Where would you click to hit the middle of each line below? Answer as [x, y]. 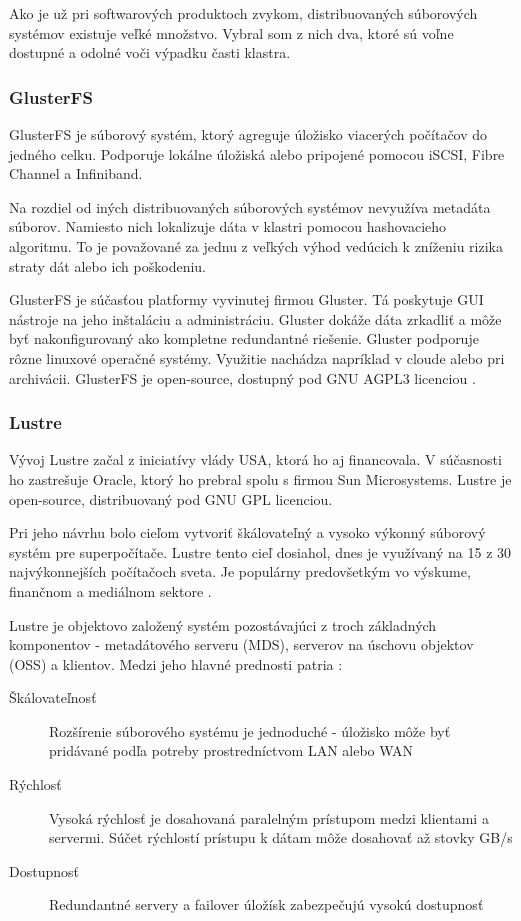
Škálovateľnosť [53, 697]
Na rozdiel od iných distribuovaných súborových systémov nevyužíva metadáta [250, 206]
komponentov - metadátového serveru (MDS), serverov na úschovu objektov [241, 644]
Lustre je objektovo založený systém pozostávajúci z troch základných [223, 624]
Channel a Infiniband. [76, 173]
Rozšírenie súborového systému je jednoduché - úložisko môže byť [250, 730]
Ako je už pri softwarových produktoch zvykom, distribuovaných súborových [243, 13]
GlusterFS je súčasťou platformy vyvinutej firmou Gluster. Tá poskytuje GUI [246, 299]
